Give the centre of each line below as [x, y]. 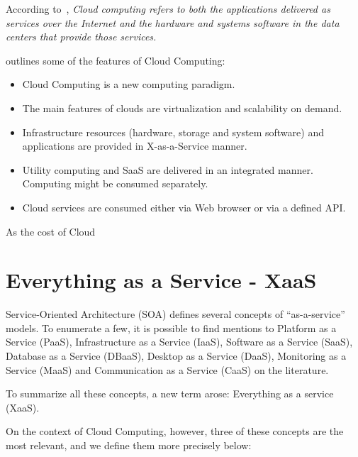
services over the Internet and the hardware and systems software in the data [173, 22]
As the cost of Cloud [51, 231]
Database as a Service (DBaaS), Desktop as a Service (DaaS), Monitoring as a [176, 356]
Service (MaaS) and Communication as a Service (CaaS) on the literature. [167, 369]
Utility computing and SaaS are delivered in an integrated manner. [168, 169]
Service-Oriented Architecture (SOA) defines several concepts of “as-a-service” [175, 314]
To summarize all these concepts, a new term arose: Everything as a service [170, 393]
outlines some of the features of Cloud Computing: [116, 60]
